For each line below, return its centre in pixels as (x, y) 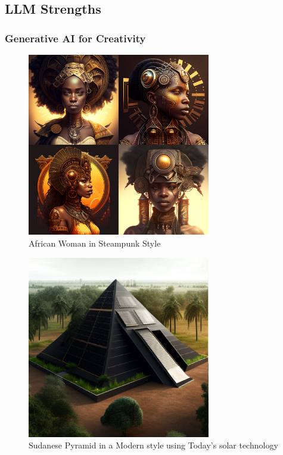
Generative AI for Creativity (75, 38)
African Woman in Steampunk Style (95, 243)
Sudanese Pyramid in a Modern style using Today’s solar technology (153, 445)
